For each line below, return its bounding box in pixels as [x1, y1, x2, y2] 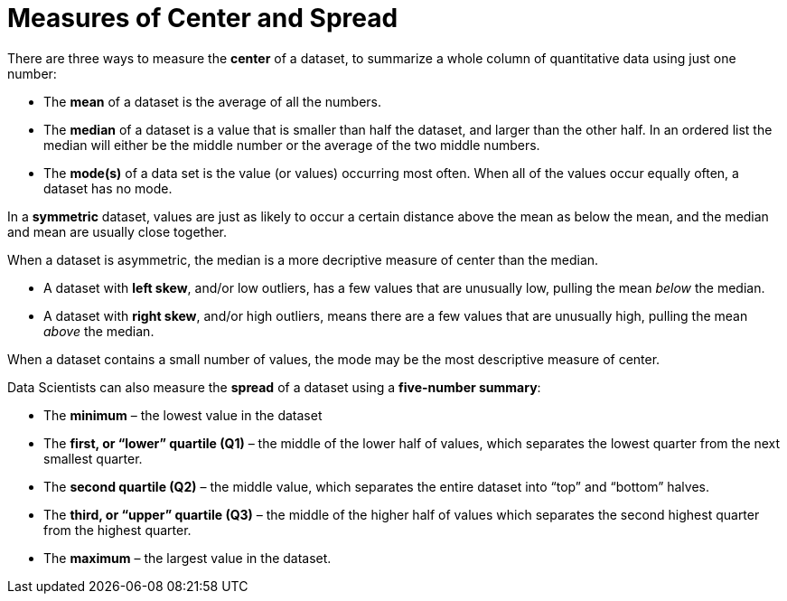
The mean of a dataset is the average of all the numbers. [43, 93, 381, 109]
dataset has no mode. [43, 180, 173, 196]
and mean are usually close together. [7, 223, 228, 239]
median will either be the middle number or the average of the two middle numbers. [43, 136, 540, 153]
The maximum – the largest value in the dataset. [43, 549, 332, 566]
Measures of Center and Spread [7, 3, 398, 33]
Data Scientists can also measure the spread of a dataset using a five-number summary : [7, 379, 541, 395]
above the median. [43, 323, 155, 339]
